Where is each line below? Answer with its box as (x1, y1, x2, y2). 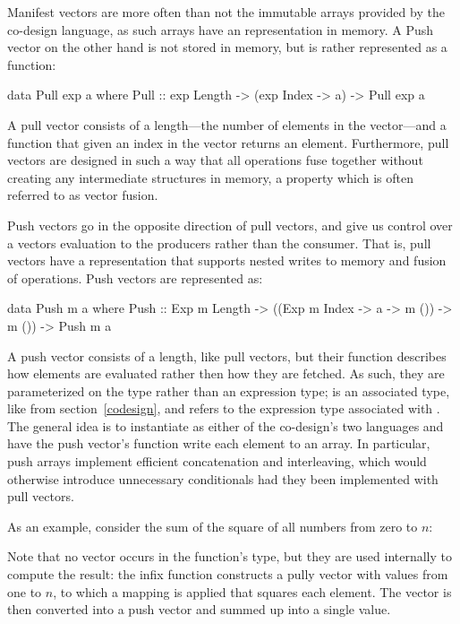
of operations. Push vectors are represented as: (7, 268, 263, 287)
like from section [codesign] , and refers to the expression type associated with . (7, 399, 440, 418)
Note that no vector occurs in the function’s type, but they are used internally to (7, 547, 453, 566)
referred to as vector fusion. (7, 186, 158, 204)
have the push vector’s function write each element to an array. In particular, (7, 434, 430, 453)
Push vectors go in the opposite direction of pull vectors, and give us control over (7, 215, 453, 234)
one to (7, 582, 42, 601)
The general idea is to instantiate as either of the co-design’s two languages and (7, 416, 444, 435)
